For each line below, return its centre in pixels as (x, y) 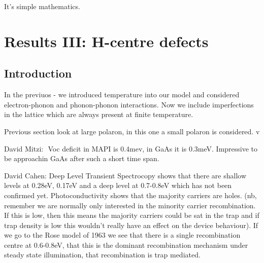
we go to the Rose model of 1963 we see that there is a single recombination (122, 235)
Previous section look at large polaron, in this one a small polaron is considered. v (132, 131)
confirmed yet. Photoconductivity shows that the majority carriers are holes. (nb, (130, 195)
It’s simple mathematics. (42, 6)
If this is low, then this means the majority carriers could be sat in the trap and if (132, 215)
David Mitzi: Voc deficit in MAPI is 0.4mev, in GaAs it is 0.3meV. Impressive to (131, 148)
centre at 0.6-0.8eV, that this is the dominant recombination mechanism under (126, 245)
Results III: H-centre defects (106, 41)
